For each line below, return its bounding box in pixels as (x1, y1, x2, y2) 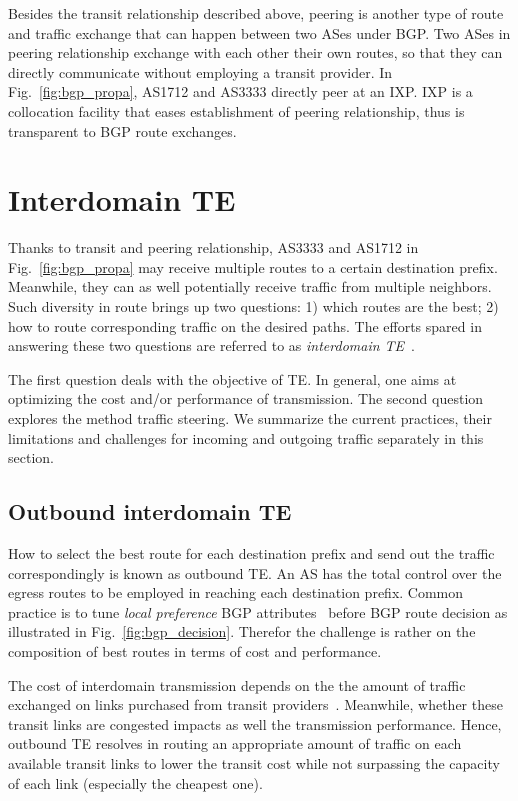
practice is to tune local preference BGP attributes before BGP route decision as (8, 601, 508, 622)
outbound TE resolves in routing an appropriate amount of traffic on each (8, 733, 462, 754)
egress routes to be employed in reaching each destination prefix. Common (8, 582, 464, 603)
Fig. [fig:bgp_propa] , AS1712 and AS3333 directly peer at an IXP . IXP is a (8, 81, 473, 102)
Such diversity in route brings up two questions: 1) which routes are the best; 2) (8, 296, 499, 317)
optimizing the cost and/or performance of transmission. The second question (8, 388, 484, 409)
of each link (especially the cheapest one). (8, 772, 263, 793)
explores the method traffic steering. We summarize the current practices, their (8, 408, 492, 429)
